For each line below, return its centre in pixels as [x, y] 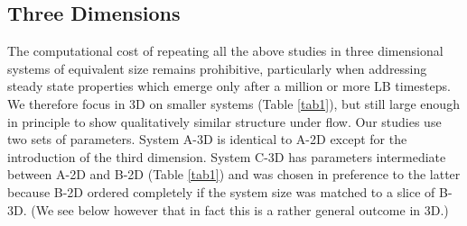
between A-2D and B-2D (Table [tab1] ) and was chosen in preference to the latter [234, 174]
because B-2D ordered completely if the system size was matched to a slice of [221, 191]
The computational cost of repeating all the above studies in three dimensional [225, 51]
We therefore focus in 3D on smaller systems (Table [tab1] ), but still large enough [233, 103]
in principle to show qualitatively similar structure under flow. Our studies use [224, 121]
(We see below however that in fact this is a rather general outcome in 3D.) [240, 209]
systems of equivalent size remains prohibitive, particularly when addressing [217, 68]
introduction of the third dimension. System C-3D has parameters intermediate [227, 156]
